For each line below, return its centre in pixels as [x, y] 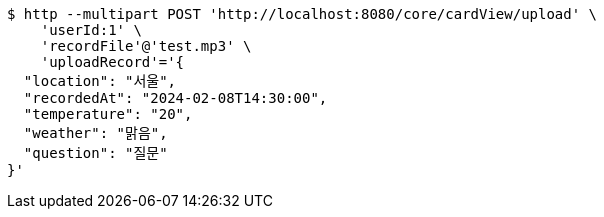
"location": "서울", [100, 81]
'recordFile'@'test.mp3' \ [146, 46]
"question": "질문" [95, 153]
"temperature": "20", [108, 114]
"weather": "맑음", [95, 133]
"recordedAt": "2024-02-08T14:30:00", [175, 98]
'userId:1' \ [91, 30]
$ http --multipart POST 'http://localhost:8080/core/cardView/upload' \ [302, 14]
